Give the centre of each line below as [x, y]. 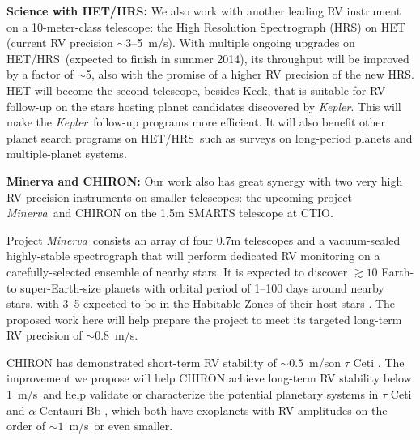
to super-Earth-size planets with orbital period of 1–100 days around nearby [195, 287]
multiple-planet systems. [67, 154]
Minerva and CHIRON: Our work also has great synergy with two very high [205, 180]
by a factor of [40, 74]
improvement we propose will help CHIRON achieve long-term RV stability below [209, 378]
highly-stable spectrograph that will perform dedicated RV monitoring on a [193, 256]
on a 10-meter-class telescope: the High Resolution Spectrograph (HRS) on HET [206, 26]
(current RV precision [60, 43]
